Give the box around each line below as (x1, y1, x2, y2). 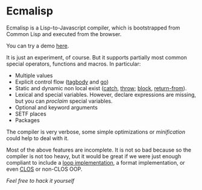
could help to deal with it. (6, 134, 69, 142)
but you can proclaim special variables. (14, 97, 113, 105)
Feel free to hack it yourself (6, 177, 75, 184)
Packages (14, 116, 40, 124)
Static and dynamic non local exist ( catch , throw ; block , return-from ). (14, 84, 187, 91)
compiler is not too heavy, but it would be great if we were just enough (6, 152, 181, 160)
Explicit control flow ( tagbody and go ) (14, 78, 109, 85)
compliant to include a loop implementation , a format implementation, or (6, 159, 185, 166)
